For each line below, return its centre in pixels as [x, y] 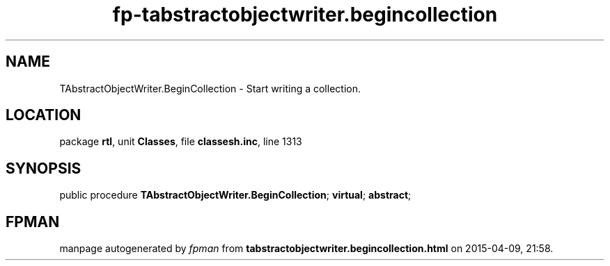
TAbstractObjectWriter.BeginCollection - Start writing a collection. [210, 88]
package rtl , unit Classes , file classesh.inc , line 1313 [181, 142]
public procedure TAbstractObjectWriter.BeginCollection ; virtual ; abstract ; [235, 195]
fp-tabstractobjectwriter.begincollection [305, 15]
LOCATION [44, 115]
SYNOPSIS [44, 168]
